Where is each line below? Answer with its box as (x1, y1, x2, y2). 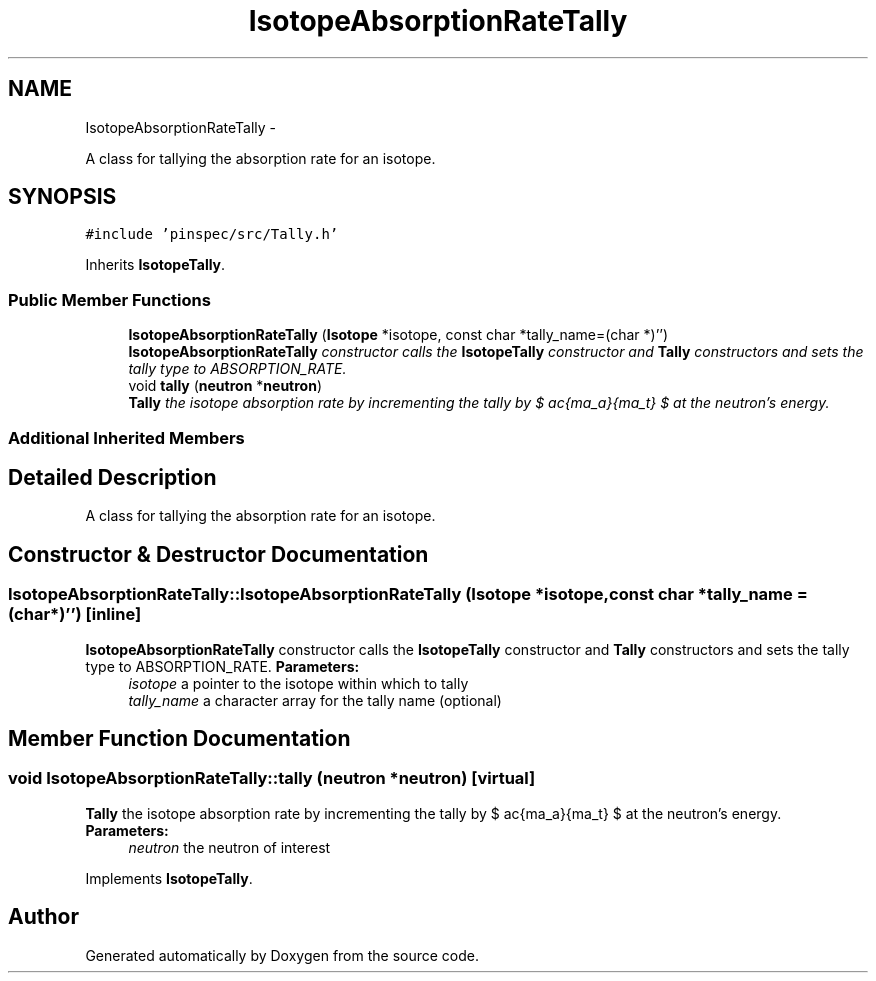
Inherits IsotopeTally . (85, 256, 226, 274)
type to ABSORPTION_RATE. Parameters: (85, 657, 360, 675)
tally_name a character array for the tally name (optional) (128, 691, 502, 709)
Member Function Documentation (8, 726, 351, 752)
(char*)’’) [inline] (8, 604, 142, 625)
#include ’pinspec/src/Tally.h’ (85, 226, 339, 243)
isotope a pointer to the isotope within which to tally (128, 674, 469, 692)
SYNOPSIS (8, 184, 117, 210)
